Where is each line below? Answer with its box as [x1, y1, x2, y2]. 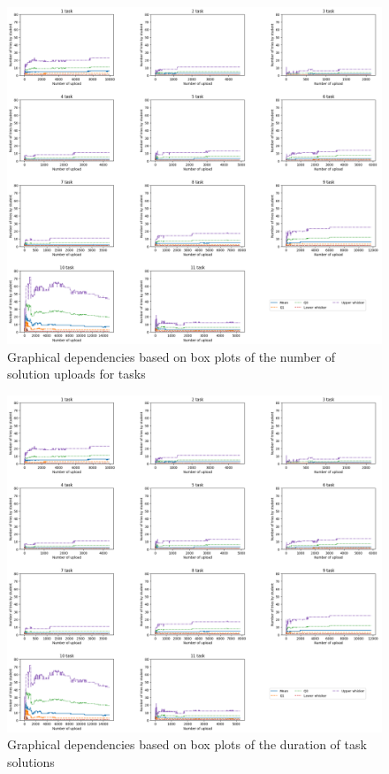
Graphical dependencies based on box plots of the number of [7, 347, 336, 365]
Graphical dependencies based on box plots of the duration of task [7, 735, 367, 754]
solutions [7, 752, 55, 770]
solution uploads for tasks [7, 364, 146, 383]
